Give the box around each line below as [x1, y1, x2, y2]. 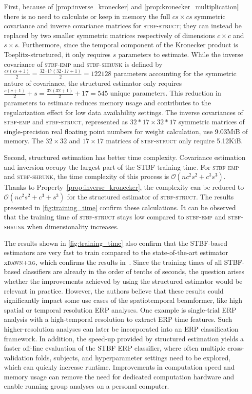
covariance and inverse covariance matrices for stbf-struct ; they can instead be [4, 20, 242, 31]
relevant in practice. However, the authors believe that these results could [4, 285, 224, 295]
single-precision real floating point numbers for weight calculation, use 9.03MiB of [4, 126, 248, 136]
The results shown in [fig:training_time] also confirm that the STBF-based [4, 237, 228, 248]
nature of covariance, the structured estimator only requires [4, 78, 182, 88]
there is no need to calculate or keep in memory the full [4, 11, 170, 21]
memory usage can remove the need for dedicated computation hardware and [4, 371, 234, 381]
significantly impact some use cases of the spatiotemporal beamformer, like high [4, 295, 242, 305]
